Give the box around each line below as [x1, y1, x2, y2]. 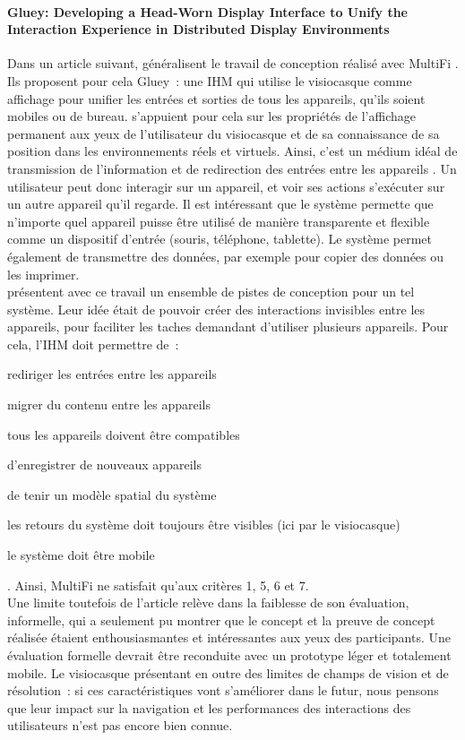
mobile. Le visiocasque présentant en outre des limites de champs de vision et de [7, 663, 449, 682]
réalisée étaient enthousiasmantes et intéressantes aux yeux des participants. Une [7, 628, 452, 647]
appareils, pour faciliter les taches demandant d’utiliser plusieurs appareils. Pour [7, 317, 449, 336]
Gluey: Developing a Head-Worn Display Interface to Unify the [7, 2, 408, 21]
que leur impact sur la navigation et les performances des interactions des [7, 698, 411, 717]
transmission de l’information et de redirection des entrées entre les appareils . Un [7, 159, 457, 177]
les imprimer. [7, 264, 80, 283]
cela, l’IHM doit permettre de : [7, 334, 179, 353]
